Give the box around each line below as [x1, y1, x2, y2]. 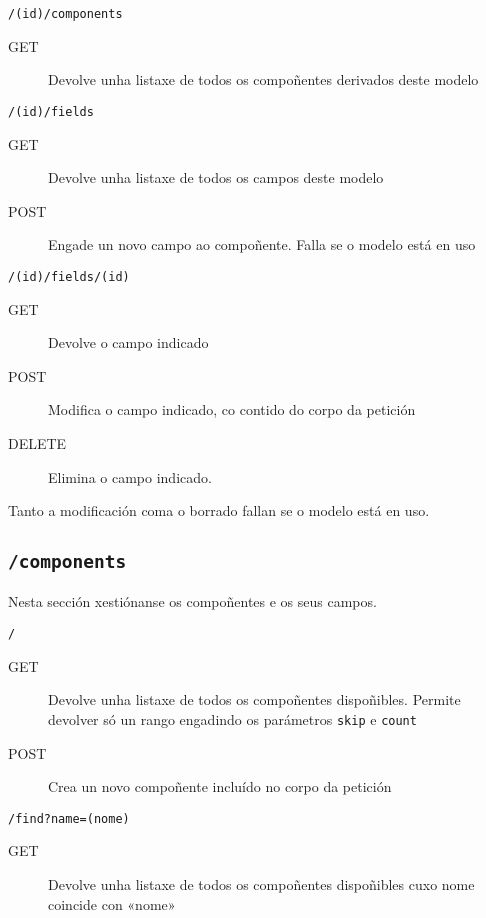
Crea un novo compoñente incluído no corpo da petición [48, 776, 392, 797]
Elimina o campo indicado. [48, 466, 212, 487]
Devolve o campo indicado [48, 332, 209, 353]
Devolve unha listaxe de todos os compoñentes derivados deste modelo [48, 69, 479, 90]
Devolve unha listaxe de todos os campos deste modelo [48, 167, 384, 188]
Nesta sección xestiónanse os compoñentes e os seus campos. [8, 591, 377, 612]
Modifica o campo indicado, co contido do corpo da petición [48, 399, 416, 420]
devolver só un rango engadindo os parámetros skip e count [48, 708, 417, 729]
